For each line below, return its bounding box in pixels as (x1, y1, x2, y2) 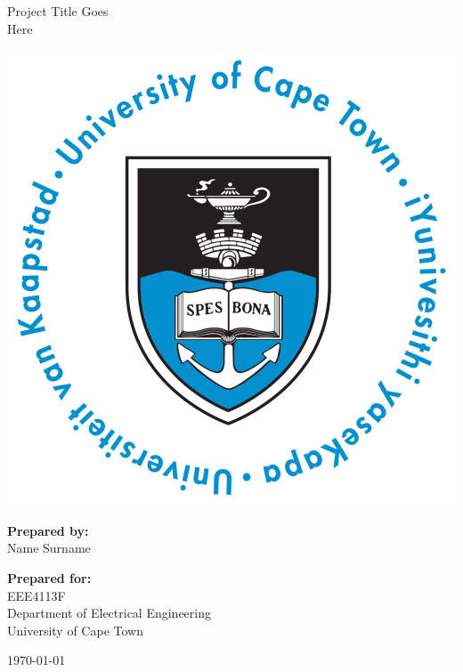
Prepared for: (7, 568, 92, 587)
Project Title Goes (7, 2, 109, 20)
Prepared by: (7, 521, 89, 539)
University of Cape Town (7, 620, 143, 639)
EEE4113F (7, 586, 66, 604)
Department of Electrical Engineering (7, 603, 211, 622)
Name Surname (7, 538, 91, 557)
